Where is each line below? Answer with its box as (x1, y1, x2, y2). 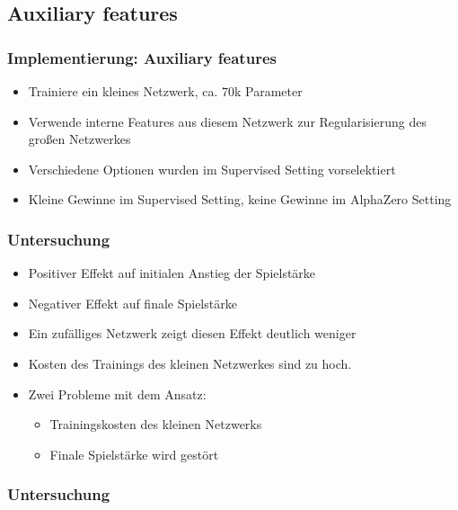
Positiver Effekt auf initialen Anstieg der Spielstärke (28, 264, 316, 282)
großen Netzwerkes (28, 130, 131, 148)
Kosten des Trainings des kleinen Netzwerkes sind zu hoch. (28, 353, 352, 372)
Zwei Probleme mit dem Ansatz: (28, 384, 207, 403)
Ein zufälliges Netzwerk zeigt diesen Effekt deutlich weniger (28, 324, 357, 343)
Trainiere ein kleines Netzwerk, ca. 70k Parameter (28, 82, 303, 100)
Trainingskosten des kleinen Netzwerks (49, 415, 262, 434)
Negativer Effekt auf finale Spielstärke (28, 293, 237, 312)
